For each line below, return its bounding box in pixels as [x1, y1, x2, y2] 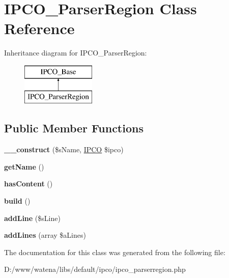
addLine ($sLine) [4, 212, 61, 223]
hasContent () [4, 178, 53, 189]
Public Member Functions [4, 120, 144, 136]
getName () [4, 161, 44, 172]
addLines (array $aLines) [4, 230, 86, 240]
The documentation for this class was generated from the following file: [4, 246, 225, 257]
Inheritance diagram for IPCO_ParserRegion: [4, 47, 147, 58]
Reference [4, 18, 75, 39]
